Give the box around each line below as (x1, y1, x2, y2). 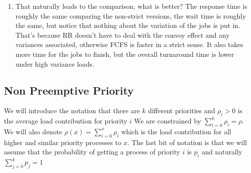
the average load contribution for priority (4, 116, 127, 126)
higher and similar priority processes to (4, 137, 121, 147)
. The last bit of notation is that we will (127, 137, 247, 147)
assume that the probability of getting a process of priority (4, 147, 181, 157)
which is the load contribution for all (121, 126, 231, 136)
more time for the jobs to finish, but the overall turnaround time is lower (15, 49, 234, 59)
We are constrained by (134, 116, 202, 126)
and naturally (202, 147, 243, 157)
